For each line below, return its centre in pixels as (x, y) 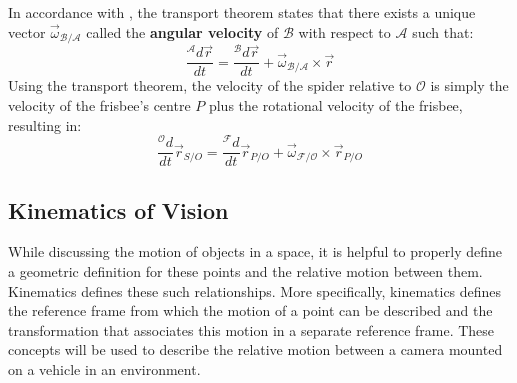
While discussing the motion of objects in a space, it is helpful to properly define (255, 251)
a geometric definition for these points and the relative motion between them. (245, 271)
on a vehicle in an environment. (104, 369)
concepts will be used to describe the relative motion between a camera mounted (255, 349)
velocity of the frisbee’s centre (99, 104)
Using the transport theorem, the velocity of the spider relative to (210, 85)
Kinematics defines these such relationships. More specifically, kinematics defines (255, 290)
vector (27, 31)
